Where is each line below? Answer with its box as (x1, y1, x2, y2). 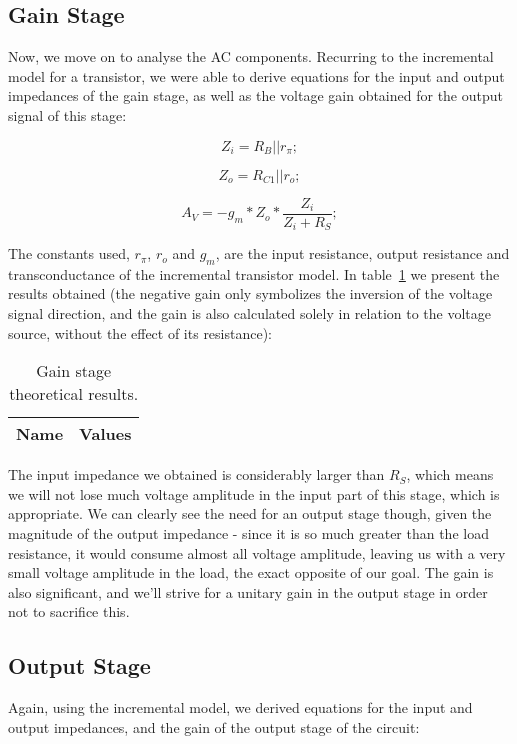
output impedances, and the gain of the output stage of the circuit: (8, 716, 420, 737)
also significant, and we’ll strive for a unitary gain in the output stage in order (8, 581, 488, 602)
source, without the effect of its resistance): (8, 322, 273, 343)
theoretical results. (9, 382, 139, 406)
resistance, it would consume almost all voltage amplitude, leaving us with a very (8, 542, 506, 563)
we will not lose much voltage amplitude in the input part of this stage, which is (8, 483, 500, 504)
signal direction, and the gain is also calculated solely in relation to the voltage (8, 303, 491, 324)
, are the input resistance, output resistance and (215, 243, 510, 264)
